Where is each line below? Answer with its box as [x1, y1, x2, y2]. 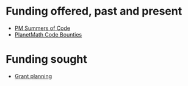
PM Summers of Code [14, 24, 71, 32]
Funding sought [5, 52, 88, 66]
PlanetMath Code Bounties [14, 30, 82, 38]
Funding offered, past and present [5, 4, 183, 18]
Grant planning [14, 72, 52, 80]
